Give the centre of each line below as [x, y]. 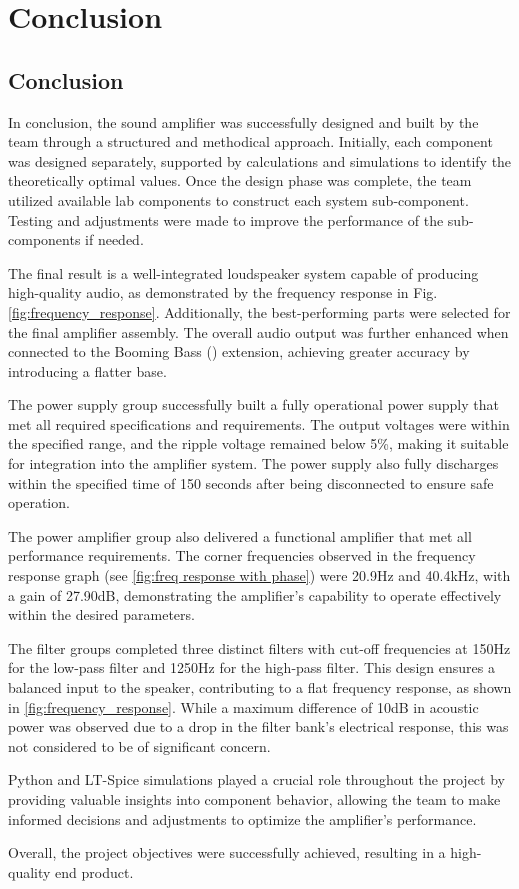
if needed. [114, 239]
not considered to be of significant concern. [139, 745]
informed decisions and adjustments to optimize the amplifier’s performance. [242, 818]
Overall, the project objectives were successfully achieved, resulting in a [227, 852]
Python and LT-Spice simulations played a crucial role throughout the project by [256, 779]
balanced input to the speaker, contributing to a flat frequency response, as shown [260, 687]
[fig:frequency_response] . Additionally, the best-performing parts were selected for [259, 311]
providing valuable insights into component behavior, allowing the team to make [254, 798]
